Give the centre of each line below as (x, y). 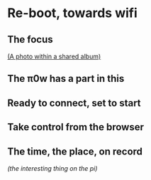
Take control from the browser (75, 127)
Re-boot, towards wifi (72, 13)
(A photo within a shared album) (54, 56)
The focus (30, 39)
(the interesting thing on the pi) (52, 168)
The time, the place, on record (75, 151)
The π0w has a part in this (66, 79)
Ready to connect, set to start (74, 103)
